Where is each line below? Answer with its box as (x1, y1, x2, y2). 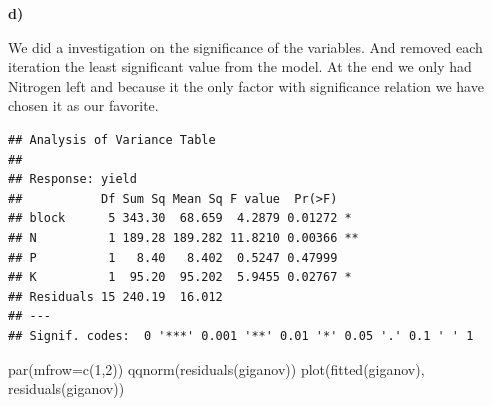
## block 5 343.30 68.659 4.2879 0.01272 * (8, 211, 352, 226)
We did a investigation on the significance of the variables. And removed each (8, 36, 483, 57)
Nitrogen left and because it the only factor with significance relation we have (8, 75, 484, 96)
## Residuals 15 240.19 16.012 (8, 289, 223, 304)
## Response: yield (8, 172, 137, 187)
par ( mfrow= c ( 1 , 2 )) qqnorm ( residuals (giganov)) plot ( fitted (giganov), (8, 358, 425, 379)
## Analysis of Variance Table (8, 132, 216, 147)
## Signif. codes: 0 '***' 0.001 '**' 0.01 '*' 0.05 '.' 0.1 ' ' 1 (8, 328, 474, 343)
